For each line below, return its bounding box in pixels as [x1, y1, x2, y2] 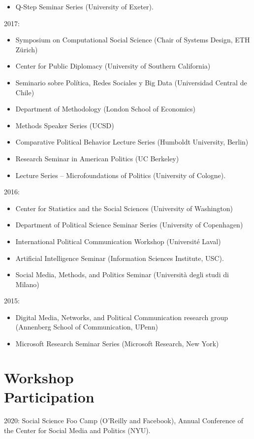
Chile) [15, 87, 34, 97]
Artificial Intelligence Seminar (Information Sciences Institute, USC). [15, 253, 224, 263]
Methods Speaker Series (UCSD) [15, 120, 114, 130]
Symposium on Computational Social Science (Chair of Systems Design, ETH [15, 35, 250, 45]
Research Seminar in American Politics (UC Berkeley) [15, 153, 179, 163]
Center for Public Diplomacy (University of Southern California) [15, 61, 211, 71]
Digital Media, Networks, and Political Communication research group [15, 312, 228, 322]
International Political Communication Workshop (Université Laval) [15, 236, 221, 246]
